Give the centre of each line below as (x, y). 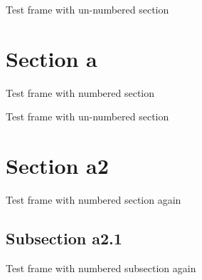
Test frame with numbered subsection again (101, 268)
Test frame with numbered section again (94, 200)
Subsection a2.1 (64, 238)
